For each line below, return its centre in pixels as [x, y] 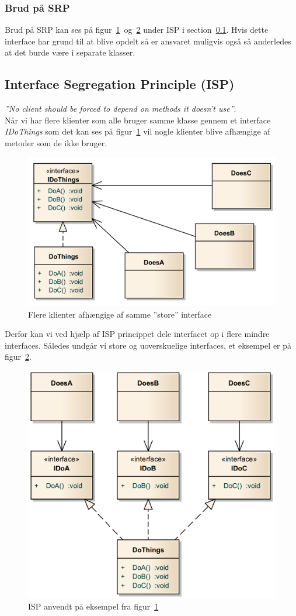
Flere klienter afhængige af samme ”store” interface [120, 314]
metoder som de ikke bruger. [56, 142]
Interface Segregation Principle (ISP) [120, 84]
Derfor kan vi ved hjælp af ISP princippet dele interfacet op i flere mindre [137, 334]
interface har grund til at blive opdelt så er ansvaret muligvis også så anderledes [148, 41]
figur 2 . [18, 357]
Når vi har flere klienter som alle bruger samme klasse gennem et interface [138, 120]
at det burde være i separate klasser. [70, 52]
